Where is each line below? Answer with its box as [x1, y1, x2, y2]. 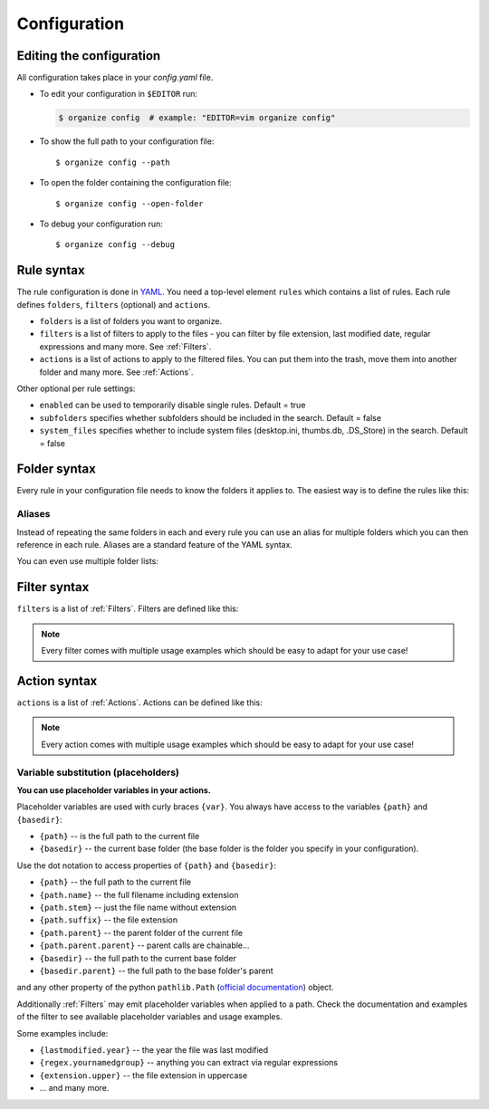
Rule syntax [16, 263, 85, 278]
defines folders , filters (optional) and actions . [16, 299, 211, 310]
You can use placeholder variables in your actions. [16, 784, 212, 796]
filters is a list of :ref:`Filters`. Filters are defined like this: [16, 603, 239, 615]
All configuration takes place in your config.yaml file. [16, 72, 214, 83]
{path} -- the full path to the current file [39, 876, 192, 887]
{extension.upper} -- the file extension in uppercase [39, 1069, 248, 1081]
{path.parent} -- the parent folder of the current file [39, 927, 244, 938]
